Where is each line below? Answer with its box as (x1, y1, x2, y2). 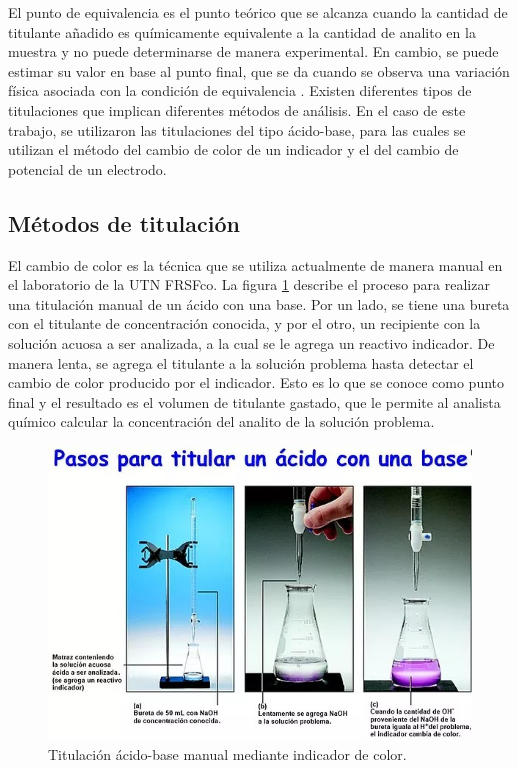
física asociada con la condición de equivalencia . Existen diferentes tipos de (8, 80, 472, 101)
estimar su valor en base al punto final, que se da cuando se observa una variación (8, 60, 510, 81)
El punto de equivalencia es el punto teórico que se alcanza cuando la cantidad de (8, 2, 508, 22)
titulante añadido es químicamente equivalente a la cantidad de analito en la (8, 21, 476, 42)
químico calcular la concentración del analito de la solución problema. (8, 411, 435, 432)
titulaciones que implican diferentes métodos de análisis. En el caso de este (8, 99, 466, 120)
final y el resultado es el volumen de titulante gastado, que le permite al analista (8, 391, 501, 412)
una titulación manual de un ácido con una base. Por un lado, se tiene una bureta (8, 293, 510, 314)
